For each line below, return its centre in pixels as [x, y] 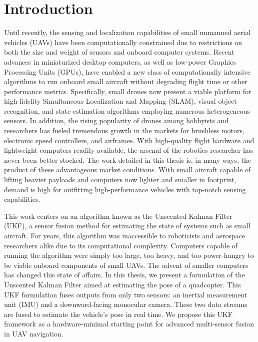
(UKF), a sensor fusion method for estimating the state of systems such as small [127, 226]
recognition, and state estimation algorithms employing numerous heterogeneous [127, 110]
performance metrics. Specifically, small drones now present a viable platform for [128, 91]
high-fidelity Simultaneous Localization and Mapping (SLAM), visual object [120, 101]
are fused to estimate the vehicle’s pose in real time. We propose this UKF [118, 314]
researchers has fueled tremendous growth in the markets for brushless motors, [124, 130]
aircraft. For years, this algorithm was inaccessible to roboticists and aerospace [125, 235]
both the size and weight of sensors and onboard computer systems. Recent [119, 52]
